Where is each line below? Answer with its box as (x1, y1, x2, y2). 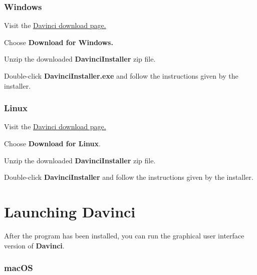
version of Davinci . (4, 240, 65, 250)
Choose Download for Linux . (4, 138, 101, 148)
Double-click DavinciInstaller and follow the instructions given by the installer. (4, 172, 253, 182)
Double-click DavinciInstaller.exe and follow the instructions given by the (4, 71, 238, 81)
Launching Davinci (4, 201, 136, 221)
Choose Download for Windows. (4, 37, 113, 47)
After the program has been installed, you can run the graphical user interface (4, 230, 244, 240)
